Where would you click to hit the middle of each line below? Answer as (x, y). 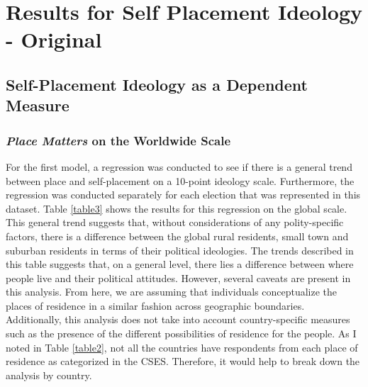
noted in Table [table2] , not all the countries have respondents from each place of (182, 347)
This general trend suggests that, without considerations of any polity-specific (175, 222)
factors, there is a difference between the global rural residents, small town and (177, 236)
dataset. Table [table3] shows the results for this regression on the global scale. (177, 208)
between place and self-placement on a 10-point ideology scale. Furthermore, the (180, 180)
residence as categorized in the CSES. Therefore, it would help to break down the (183, 361)
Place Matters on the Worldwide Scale (118, 140)
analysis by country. (49, 375)
